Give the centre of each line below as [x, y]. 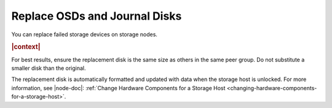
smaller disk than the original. [49, 68]
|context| [26, 47]
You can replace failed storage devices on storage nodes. [85, 34]
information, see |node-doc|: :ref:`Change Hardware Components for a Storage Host [118, 88]
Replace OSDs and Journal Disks [97, 16]
